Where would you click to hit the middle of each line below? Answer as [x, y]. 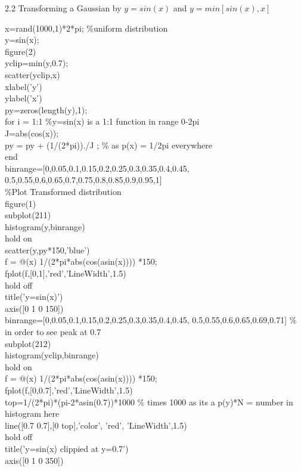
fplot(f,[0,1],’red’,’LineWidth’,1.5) [66, 273]
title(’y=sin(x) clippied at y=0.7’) [67, 448]
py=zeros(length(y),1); [46, 109]
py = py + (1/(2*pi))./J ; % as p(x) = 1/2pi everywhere [109, 145]
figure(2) [21, 51]
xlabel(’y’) [24, 86]
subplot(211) [28, 215]
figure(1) [21, 203]
